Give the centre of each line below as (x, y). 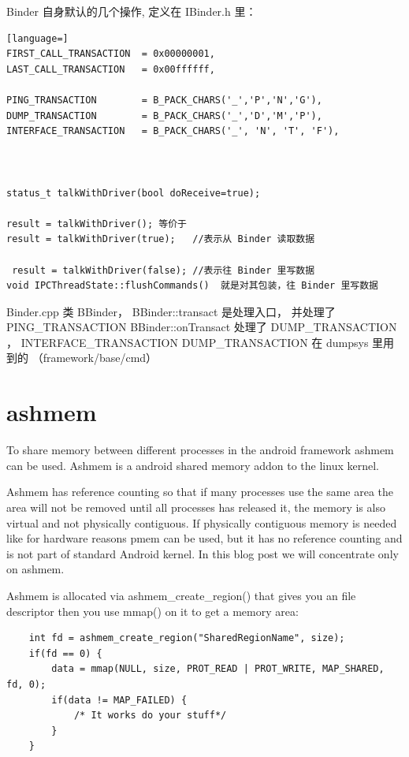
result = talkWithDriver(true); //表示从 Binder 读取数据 (161, 239)
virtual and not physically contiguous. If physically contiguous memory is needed (202, 522)
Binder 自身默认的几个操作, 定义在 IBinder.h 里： (132, 11)
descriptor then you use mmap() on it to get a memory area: (152, 611)
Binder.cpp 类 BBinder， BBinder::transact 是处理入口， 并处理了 (171, 311)
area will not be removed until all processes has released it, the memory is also (196, 507)
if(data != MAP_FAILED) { (119, 700)
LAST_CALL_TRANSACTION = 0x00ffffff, (111, 69)
